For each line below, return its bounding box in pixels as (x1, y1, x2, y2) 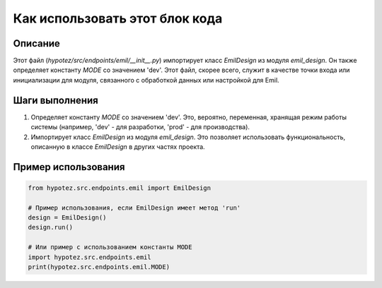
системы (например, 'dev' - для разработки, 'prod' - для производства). (30, 123, 250, 131)
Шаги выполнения (13, 94, 98, 106)
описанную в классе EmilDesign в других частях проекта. (30, 142, 205, 151)
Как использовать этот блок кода (13, 11, 223, 26)
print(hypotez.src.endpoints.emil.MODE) (28, 263, 170, 271)
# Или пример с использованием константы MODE (28, 244, 192, 251)
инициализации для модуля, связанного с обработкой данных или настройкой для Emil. (13, 76, 279, 84)
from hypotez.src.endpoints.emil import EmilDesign (28, 184, 212, 192)
